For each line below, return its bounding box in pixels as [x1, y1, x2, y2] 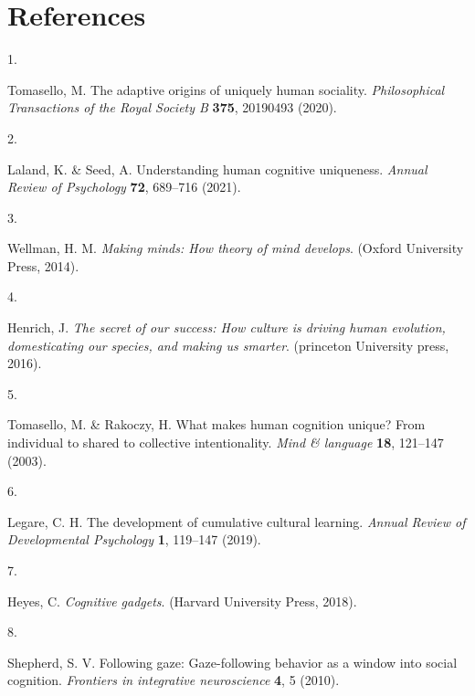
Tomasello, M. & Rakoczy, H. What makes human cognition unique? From [7, 415, 426, 434]
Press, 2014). [7, 256, 79, 275]
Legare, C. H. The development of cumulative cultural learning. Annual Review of [7, 511, 466, 531]
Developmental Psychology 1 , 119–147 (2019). [7, 530, 261, 549]
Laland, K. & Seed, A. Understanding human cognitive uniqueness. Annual [7, 159, 427, 178]
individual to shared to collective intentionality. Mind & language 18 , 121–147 [7, 433, 444, 452]
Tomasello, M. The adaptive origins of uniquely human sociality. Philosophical [7, 79, 445, 99]
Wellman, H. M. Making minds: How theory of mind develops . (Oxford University [7, 238, 464, 258]
